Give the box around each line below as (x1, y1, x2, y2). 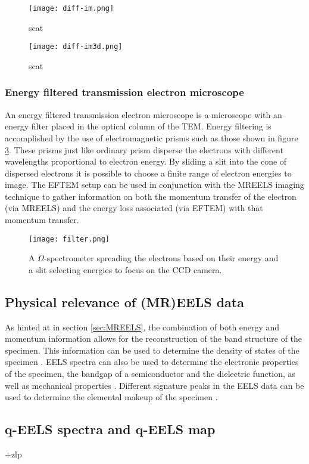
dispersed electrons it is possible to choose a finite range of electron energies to (5, 166, 292, 179)
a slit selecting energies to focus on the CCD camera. (29, 263, 222, 276)
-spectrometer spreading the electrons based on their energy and (43, 252, 279, 264)
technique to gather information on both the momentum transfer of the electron (5, 190, 296, 202)
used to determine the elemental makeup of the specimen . (5, 391, 218, 403)
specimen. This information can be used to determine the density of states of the (5, 344, 299, 356)
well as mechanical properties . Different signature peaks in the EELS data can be (5, 379, 304, 391)
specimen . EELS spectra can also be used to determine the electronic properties (5, 355, 299, 368)
